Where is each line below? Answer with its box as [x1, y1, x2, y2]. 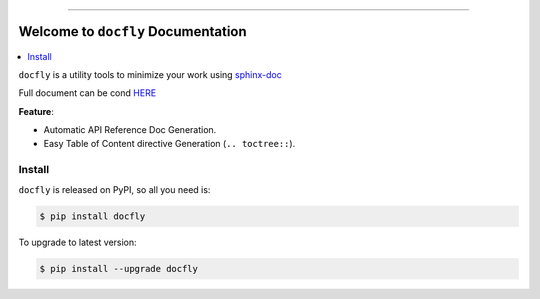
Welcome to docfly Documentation [18, 23, 247, 40]
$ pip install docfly [39, 210, 146, 222]
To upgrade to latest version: [18, 236, 137, 248]
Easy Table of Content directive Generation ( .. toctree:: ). [43, 138, 296, 150]
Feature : [18, 105, 55, 117]
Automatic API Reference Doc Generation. [43, 124, 217, 136]
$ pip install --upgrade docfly [39, 263, 199, 274]
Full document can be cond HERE [18, 87, 157, 99]
